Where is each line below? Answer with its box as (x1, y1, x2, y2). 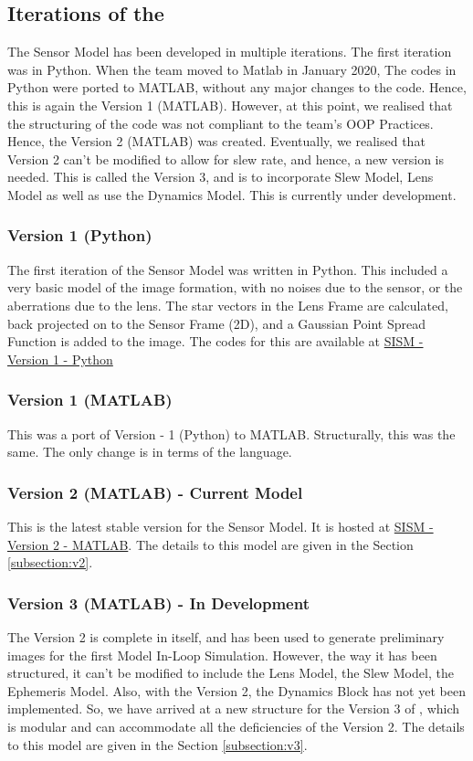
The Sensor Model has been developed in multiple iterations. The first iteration (7, 42, 452, 61)
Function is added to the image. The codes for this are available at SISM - (7, 332, 424, 351)
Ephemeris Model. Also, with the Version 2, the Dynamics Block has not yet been (7, 681, 466, 700)
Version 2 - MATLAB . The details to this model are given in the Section (7, 534, 414, 554)
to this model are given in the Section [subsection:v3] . (7, 735, 308, 754)
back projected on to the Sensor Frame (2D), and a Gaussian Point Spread (7, 313, 426, 333)
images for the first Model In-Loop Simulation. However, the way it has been (7, 645, 437, 664)
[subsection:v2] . (7, 553, 93, 572)
